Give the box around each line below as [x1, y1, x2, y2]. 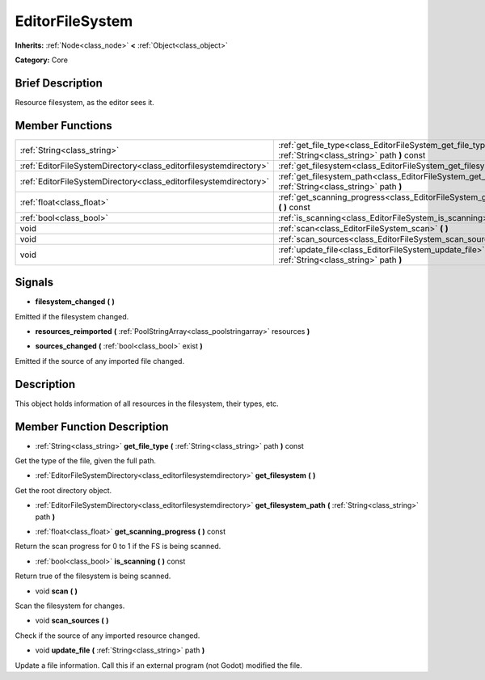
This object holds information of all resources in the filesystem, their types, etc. [15, 399, 279, 408]
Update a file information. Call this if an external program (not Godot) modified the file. [15, 660, 302, 670]
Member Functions [15, 118, 112, 133]
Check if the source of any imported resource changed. [15, 631, 200, 640]
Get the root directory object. [15, 485, 112, 495]
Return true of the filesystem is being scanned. [15, 571, 171, 581]
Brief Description [15, 76, 103, 90]
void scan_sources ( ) [35, 615, 109, 626]
